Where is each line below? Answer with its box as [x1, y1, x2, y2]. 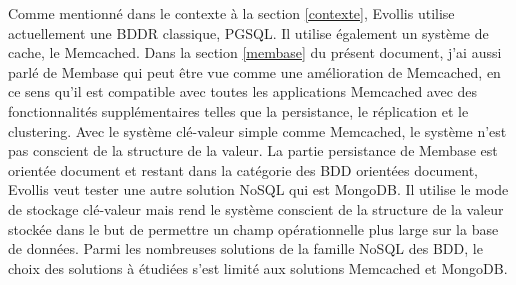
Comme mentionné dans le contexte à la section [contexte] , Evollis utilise [8, 3, 455, 23]
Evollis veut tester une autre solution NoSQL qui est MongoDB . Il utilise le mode [8, 179, 509, 200]
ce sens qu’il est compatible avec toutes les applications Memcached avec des [8, 81, 478, 102]
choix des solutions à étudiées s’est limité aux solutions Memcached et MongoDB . [8, 257, 508, 278]
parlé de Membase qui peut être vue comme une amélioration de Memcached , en [8, 61, 501, 82]
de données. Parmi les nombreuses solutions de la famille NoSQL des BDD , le [8, 238, 483, 259]
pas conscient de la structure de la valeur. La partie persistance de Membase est [8, 140, 498, 161]
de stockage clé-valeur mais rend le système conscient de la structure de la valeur [8, 198, 504, 219]
